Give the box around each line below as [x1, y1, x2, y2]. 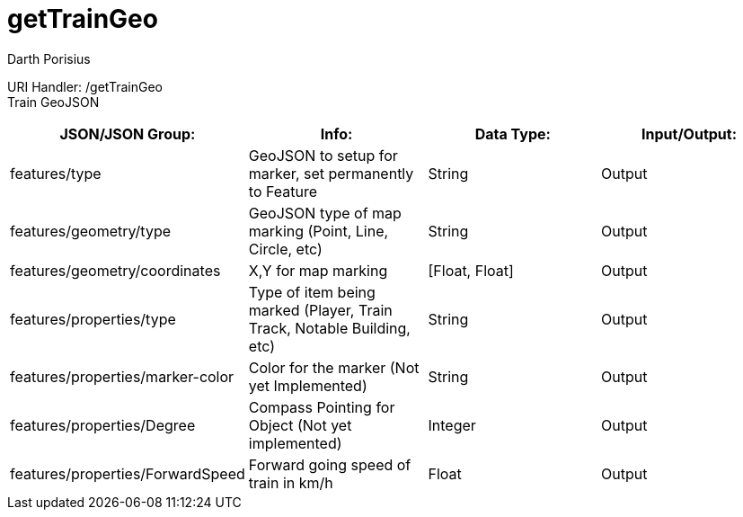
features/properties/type [10, 309, 176, 328]
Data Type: [474, 124, 551, 143]
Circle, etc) [248, 239, 323, 258]
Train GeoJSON [7, 94, 100, 110]
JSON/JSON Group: [59, 124, 196, 143]
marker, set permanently [248, 164, 414, 183]
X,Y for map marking [248, 261, 388, 280]
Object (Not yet [248, 415, 352, 434]
